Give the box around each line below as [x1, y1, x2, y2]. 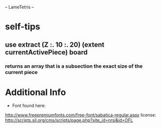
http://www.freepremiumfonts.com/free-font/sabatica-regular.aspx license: [5, 112, 156, 118]
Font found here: [12, 103, 46, 109]
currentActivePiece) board [5, 48, 88, 56]
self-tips [5, 21, 40, 32]
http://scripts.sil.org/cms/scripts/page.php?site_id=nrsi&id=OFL [5, 117, 133, 123]
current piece [5, 69, 38, 75]
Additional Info [5, 87, 66, 98]
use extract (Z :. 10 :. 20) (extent [5, 40, 105, 49]
